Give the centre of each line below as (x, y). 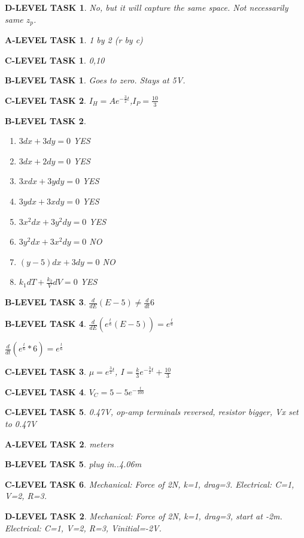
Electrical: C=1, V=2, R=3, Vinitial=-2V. (83, 528)
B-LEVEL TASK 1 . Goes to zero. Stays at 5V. (95, 80)
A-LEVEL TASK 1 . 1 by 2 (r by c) (74, 40)
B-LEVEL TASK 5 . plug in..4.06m (73, 464)
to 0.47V (21, 424)
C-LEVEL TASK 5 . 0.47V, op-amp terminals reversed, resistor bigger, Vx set (152, 412)
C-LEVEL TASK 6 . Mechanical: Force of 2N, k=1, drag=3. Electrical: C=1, (150, 484)
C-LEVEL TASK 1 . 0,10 (55, 60)
